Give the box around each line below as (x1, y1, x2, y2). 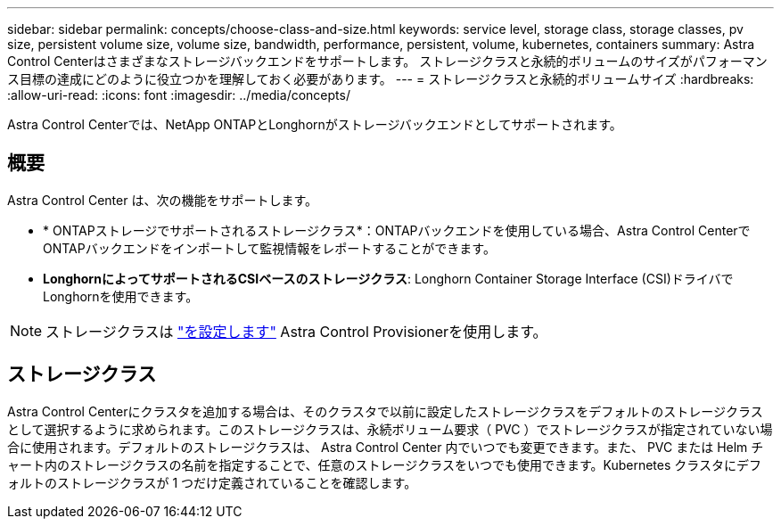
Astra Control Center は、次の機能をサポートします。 (7, 192, 318, 208)
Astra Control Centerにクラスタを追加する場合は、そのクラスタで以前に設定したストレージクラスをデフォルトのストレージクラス (7, 403, 763, 419)
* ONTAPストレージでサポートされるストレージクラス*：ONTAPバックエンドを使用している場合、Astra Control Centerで (43, 222, 751, 238)
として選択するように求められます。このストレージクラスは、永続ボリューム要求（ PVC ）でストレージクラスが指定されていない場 (7, 421, 773, 437)
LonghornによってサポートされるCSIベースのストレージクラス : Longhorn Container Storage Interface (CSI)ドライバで (43, 270, 734, 286)
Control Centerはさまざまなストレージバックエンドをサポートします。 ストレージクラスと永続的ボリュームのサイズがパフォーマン (7, 53, 768, 69)
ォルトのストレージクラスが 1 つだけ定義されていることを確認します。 (7, 474, 417, 490)
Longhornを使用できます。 (43, 288, 199, 304)
